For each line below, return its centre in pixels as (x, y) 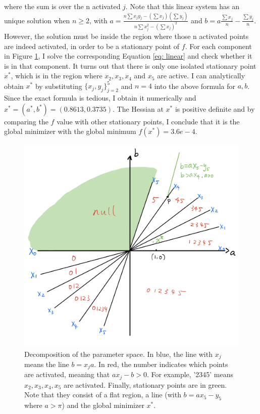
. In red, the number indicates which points (161, 364)
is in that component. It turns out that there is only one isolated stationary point (130, 65)
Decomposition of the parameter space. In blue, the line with (118, 354)
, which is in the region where (57, 76)
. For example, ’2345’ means (190, 374)
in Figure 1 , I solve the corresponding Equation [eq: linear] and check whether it (128, 56)
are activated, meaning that (67, 374)
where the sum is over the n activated (62, 6)
